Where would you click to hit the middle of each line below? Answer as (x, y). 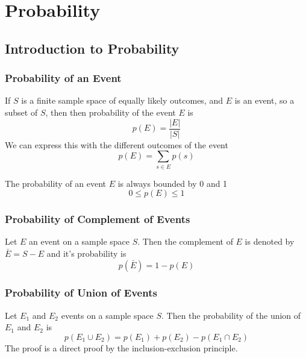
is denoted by (270, 241)
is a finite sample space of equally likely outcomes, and (122, 100)
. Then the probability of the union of (231, 315)
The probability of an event (56, 183)
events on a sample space (107, 315)
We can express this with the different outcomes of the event (117, 144)
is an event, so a (264, 100)
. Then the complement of (185, 241)
